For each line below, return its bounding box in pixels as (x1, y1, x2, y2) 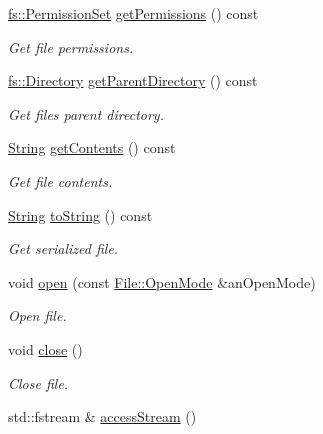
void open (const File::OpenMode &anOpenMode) (8, 271, 316, 292)
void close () (8, 338, 83, 359)
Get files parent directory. (8, 103, 164, 124)
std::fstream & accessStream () (8, 406, 197, 427)
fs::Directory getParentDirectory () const (8, 70, 258, 91)
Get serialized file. (8, 238, 119, 259)
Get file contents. (8, 170, 113, 191)
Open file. (8, 305, 67, 326)
